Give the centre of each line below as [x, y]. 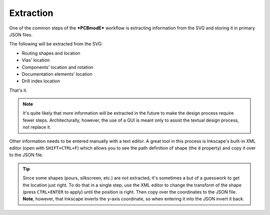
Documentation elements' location [57, 74]
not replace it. [37, 127]
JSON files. [21, 34]
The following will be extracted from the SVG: [56, 44]
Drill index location [41, 81]
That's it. [18, 90]
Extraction [31, 13]
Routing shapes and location [51, 53]
